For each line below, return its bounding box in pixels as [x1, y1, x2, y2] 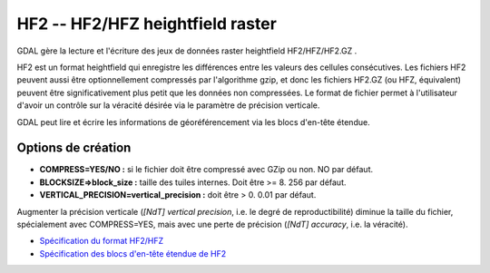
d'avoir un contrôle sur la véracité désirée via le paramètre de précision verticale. [16, 100, 320, 111]
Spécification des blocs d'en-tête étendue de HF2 [39, 248, 227, 258]
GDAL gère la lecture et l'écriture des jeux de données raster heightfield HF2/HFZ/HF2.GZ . [16, 45, 358, 56]
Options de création [16, 141, 132, 156]
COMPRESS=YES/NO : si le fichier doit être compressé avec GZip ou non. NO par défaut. [39, 164, 374, 175]
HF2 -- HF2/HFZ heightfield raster [16, 14, 277, 34]
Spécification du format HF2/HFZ [39, 236, 164, 247]
